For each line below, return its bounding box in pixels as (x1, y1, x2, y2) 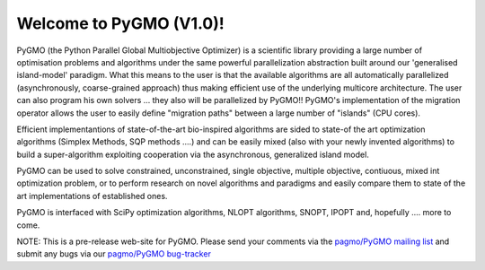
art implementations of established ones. (16, 190, 168, 201)
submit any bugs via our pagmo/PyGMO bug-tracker (16, 248, 211, 259)
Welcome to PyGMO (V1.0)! (16, 13, 225, 33)
